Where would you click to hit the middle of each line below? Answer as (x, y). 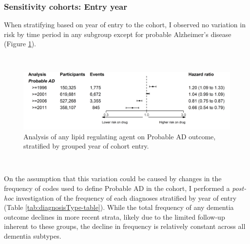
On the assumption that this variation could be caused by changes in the (113, 178)
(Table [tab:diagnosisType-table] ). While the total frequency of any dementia (119, 207)
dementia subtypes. (33, 235)
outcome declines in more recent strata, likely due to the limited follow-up (115, 216)
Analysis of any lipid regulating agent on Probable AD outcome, (120, 136)
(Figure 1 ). (20, 44)
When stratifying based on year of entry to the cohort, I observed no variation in (125, 25)
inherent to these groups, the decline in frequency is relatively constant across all (125, 226)
